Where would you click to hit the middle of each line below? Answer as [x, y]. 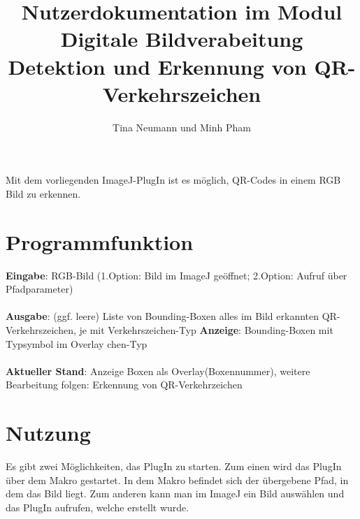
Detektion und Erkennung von [157, 66]
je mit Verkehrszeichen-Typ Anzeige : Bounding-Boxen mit [206, 329]
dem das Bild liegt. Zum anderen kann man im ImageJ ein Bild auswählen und [175, 494]
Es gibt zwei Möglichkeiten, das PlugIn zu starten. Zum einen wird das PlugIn [174, 466]
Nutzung [48, 433]
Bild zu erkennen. [43, 193]
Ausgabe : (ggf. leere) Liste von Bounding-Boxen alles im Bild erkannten [163, 316]
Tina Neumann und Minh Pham [182, 127]
